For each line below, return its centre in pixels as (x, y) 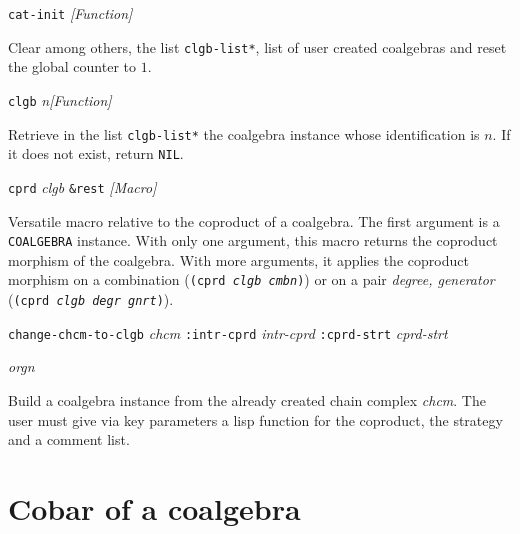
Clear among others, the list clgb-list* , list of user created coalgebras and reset (257, 46)
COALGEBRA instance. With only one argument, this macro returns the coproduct (253, 240)
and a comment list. (69, 439)
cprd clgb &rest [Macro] (82, 186)
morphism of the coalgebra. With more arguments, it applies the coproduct (238, 259)
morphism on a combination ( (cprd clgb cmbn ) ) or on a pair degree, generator (251, 279)
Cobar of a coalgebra (154, 507)
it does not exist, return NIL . (96, 153)
